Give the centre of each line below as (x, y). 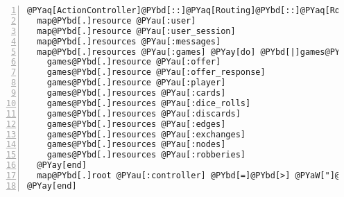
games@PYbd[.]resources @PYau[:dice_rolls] (149, 103)
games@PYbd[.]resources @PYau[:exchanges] (146, 134)
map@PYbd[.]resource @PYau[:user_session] (136, 31)
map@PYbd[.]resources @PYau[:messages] (129, 41)
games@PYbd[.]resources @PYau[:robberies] (146, 155)
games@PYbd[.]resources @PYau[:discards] (144, 113)
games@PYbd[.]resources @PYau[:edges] (136, 124)
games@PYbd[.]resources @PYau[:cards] (136, 93)
